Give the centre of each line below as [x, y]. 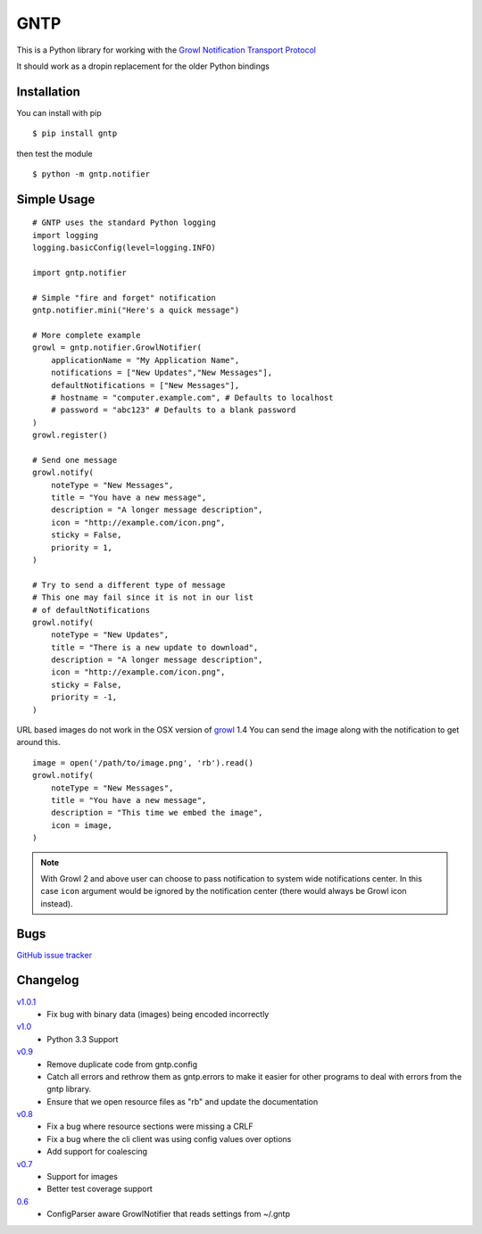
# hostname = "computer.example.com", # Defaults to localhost [192, 398]
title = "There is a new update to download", [154, 647]
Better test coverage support [100, 1189]
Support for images [82, 1177]
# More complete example [87, 335]
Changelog [48, 980]
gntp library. [69, 1089]
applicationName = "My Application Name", [145, 360]
